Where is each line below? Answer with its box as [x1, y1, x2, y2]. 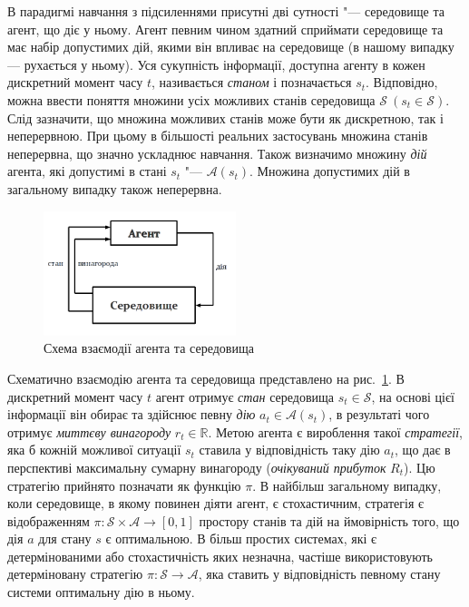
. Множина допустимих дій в [249, 162, 410, 181]
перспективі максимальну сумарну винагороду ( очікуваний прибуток [7, 457, 386, 476]
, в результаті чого [328, 405, 430, 424]
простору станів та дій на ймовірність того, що [199, 511, 460, 530]
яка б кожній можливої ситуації [7, 440, 181, 459]
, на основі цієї [371, 387, 454, 406]
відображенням [7, 511, 90, 530]
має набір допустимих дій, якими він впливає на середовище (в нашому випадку [7, 37, 454, 56]
